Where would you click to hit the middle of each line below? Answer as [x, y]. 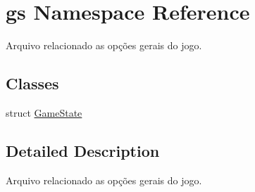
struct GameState [44, 112]
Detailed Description [83, 150]
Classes [32, 83]
